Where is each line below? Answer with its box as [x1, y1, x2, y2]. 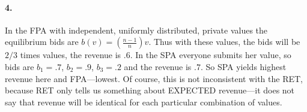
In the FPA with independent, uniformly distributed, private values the [5, 23, 268, 36]
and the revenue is [124, 60, 192, 72]
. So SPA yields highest [200, 60, 287, 72]
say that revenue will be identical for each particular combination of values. [5, 95, 282, 108]
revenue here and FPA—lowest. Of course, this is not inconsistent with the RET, [5, 72, 303, 84]
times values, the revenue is [20, 49, 121, 61]
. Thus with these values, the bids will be [148, 35, 300, 48]
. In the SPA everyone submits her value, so [130, 49, 291, 61]
